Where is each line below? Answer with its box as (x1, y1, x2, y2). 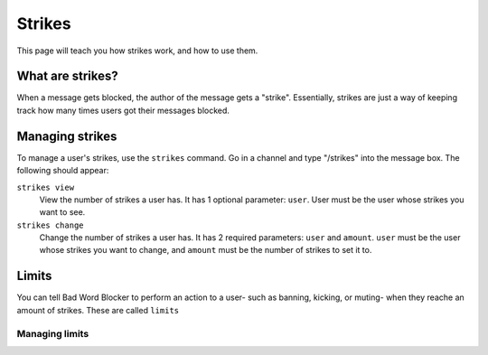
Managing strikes (16, 128, 117, 144)
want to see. (39, 207, 86, 218)
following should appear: (16, 165, 109, 176)
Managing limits (16, 327, 89, 340)
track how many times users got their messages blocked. (16, 105, 230, 116)
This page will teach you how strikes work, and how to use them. (16, 45, 258, 56)
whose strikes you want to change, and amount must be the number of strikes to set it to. (39, 245, 372, 256)
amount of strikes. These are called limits (16, 304, 180, 315)
